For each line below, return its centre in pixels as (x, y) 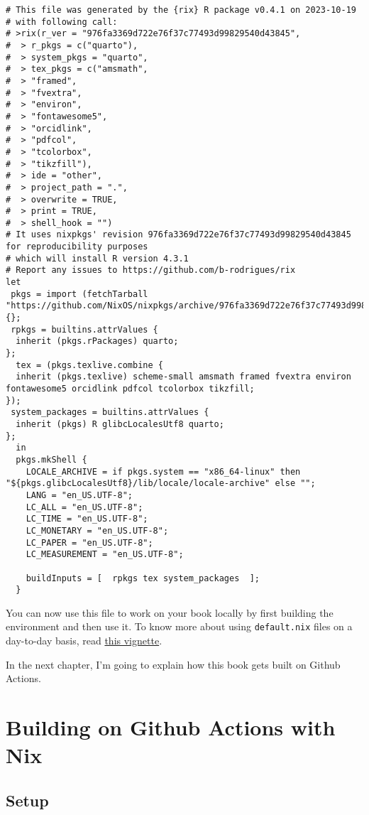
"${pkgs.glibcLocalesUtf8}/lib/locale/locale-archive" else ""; (161, 484)
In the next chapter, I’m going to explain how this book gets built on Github (173, 664)
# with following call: (62, 22)
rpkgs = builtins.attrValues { (84, 329)
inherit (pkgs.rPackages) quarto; (97, 341)
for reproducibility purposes (77, 247)
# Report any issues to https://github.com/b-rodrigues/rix (151, 270)
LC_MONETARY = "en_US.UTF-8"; (97, 530)
